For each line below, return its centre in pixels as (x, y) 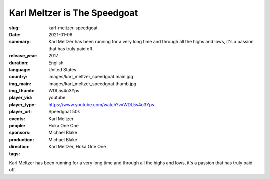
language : (20, 69)
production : (22, 139)
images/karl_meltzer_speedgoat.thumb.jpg (93, 84)
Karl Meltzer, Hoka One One (77, 147)
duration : (19, 63)
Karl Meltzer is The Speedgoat (74, 13)
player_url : (21, 112)
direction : (19, 147)
